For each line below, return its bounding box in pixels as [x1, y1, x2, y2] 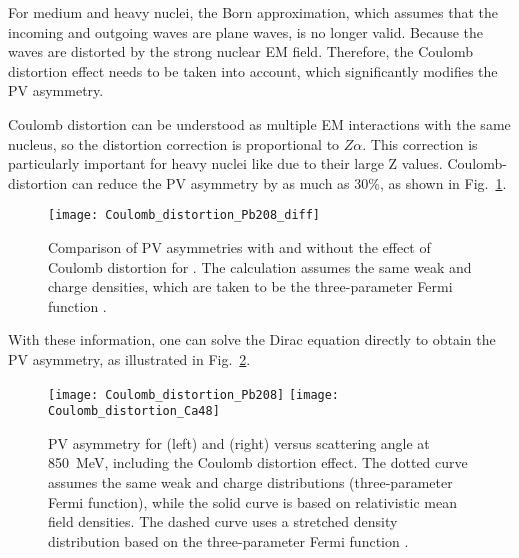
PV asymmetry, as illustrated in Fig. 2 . [8, 348, 251, 369]
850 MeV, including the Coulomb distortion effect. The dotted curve [48, 452, 468, 473]
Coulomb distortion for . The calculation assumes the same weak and [48, 256, 472, 277]
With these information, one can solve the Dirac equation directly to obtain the [8, 329, 496, 350]
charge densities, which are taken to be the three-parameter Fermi [48, 276, 453, 297]
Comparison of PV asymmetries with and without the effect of [48, 237, 431, 257]
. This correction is [362, 133, 478, 154]
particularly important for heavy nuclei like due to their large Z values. [8, 153, 443, 174]
